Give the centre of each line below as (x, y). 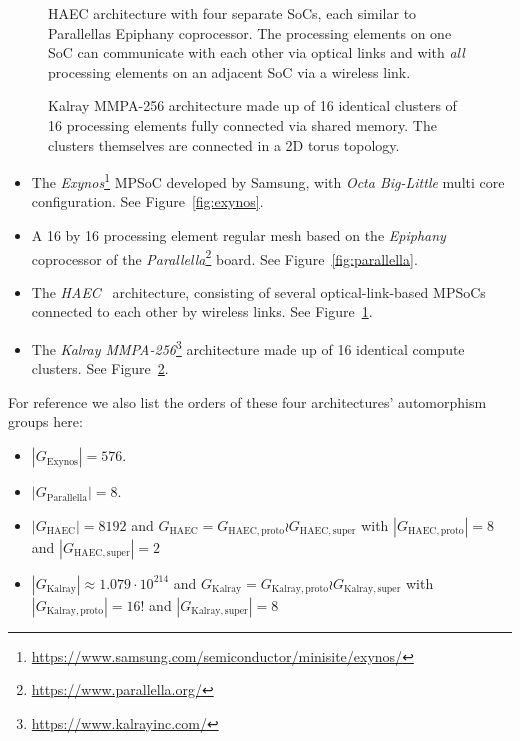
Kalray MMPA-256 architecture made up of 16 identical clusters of (252, 105)
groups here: (45, 421)
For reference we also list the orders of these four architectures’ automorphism (247, 401)
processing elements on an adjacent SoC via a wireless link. (229, 71)
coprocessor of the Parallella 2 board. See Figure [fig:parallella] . (224, 257)
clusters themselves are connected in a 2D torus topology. (224, 144)
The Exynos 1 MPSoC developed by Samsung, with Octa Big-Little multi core (268, 180)
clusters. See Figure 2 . (100, 368)
